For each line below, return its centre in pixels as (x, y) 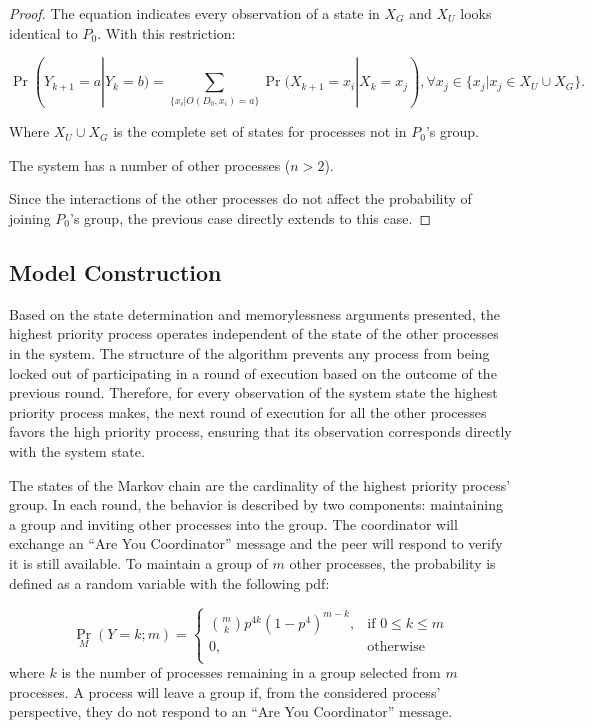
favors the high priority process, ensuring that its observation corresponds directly (260, 431)
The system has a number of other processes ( (150, 164)
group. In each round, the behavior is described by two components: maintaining (256, 504)
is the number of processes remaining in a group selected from (251, 672)
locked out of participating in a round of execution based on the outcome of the (253, 372)
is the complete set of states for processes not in (260, 131)
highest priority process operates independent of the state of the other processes (254, 333)
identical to (43, 32)
